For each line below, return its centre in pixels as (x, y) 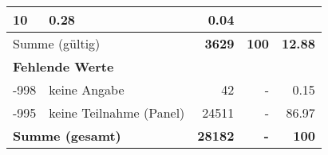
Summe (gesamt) (67, 136)
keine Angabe (87, 89)
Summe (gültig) (57, 43)
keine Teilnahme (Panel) (117, 112)
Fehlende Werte (63, 66)
